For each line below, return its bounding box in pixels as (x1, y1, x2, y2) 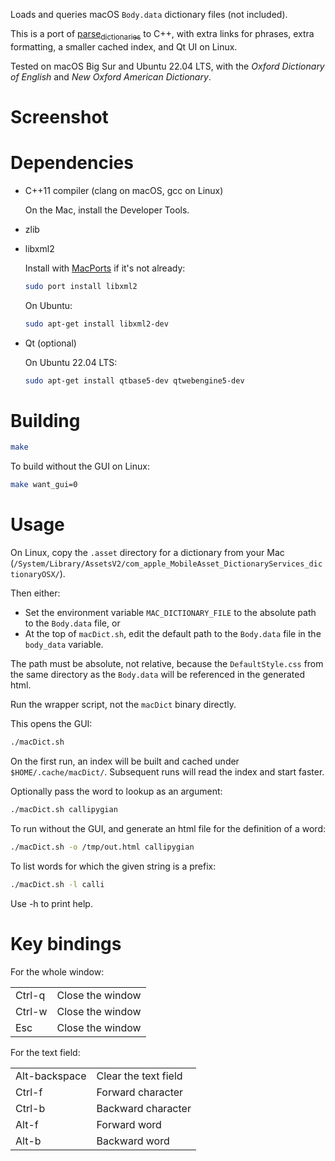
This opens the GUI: (10, 718, 93, 730)
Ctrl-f (15, 1085, 43, 1099)
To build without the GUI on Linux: (10, 460, 150, 473)
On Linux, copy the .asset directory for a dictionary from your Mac (10, 547, 285, 559)
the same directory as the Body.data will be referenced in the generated (10, 669, 305, 681)
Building (10, 409, 81, 432)
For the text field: (10, 1046, 81, 1058)
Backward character (96, 1101, 192, 1115)
